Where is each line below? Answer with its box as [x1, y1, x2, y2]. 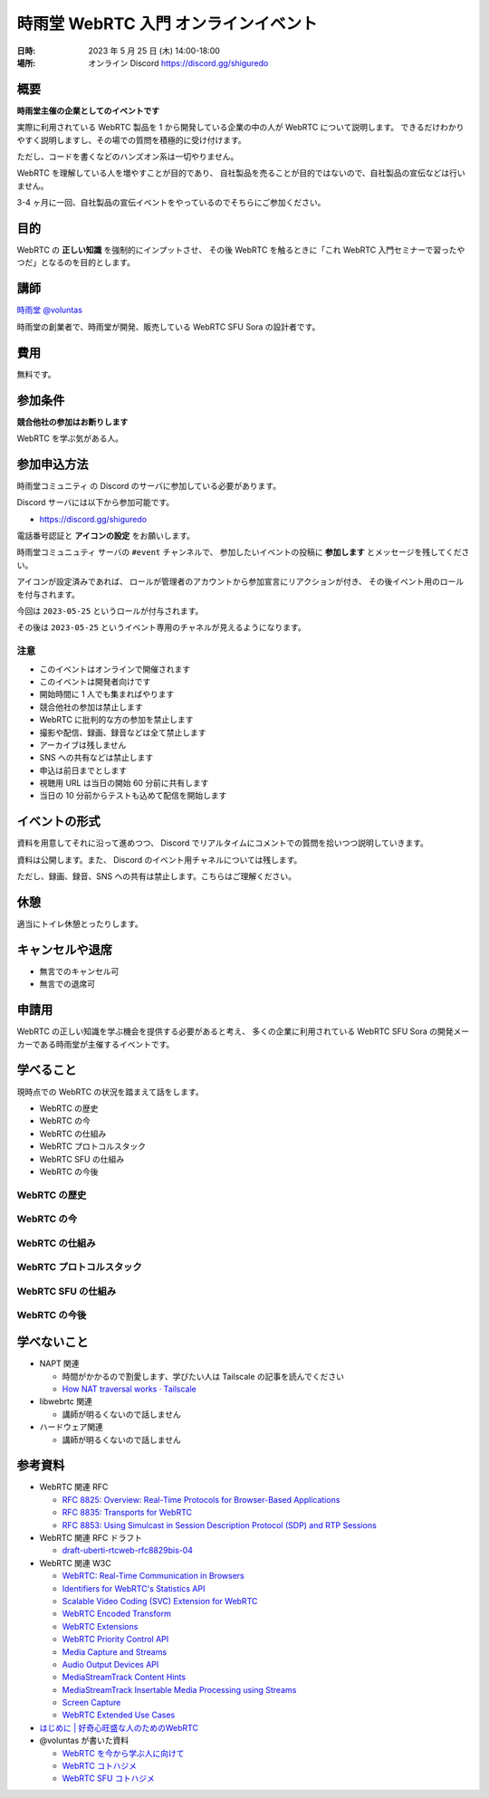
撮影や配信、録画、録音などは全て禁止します [39, 727, 206, 738]
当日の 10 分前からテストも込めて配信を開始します [39, 790, 227, 801]
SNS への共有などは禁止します [39, 752, 154, 763]
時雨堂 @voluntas [16, 304, 83, 316]
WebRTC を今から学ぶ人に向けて [62, 1747, 185, 1758]
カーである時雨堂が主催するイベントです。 [16, 1038, 175, 1049]
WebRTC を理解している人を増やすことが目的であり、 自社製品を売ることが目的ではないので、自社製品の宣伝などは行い [16, 167, 465, 178]
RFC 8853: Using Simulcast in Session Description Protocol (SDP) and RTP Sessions [62, 1519, 378, 1530]
